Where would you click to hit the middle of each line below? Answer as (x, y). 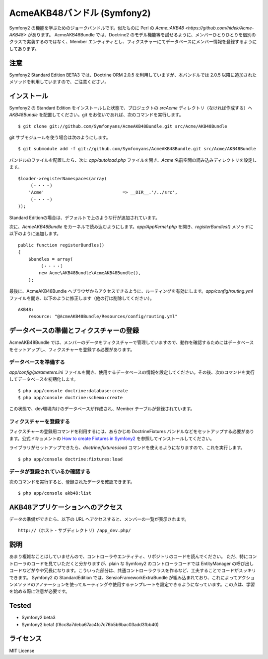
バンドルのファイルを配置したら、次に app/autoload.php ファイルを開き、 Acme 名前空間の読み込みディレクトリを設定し (133, 160)
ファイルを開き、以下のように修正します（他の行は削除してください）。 (82, 298)
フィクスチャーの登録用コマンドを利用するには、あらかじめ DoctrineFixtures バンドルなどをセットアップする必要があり (132, 432)
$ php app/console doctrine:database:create (73, 390)
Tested (20, 605)
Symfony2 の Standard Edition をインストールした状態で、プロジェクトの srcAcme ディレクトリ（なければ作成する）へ (131, 108)
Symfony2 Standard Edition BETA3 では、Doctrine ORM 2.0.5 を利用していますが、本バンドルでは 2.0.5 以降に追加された (133, 75)
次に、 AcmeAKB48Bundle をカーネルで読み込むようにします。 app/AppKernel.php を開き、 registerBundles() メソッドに (131, 227)
